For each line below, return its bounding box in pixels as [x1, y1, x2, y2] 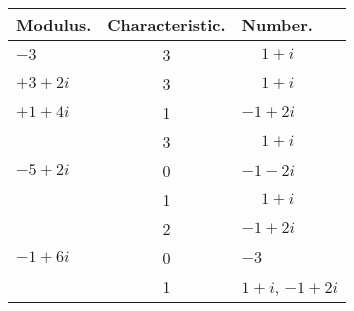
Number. [241, 13, 313, 36]
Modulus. [16, 13, 92, 36]
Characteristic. [107, 13, 226, 36]
